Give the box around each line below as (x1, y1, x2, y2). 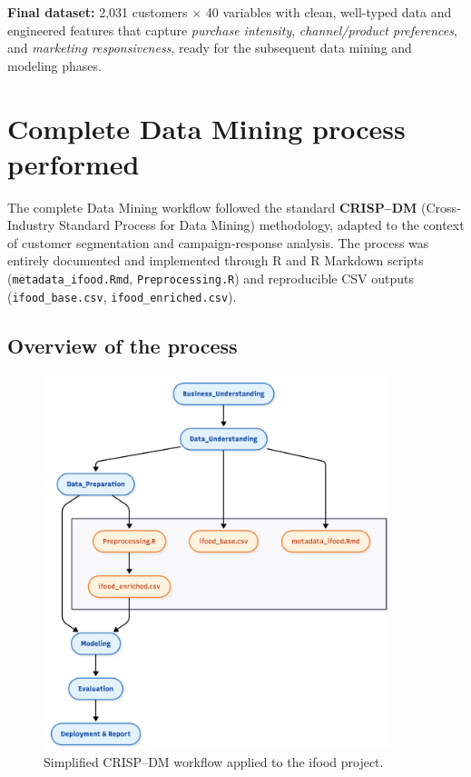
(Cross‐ (421, 197, 461, 216)
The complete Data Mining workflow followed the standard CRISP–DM (7, 197, 417, 216)
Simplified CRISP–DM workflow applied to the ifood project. (44, 752, 384, 771)
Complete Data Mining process (7, 109, 406, 146)
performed (7, 144, 140, 182)
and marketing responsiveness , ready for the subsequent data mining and (7, 38, 412, 57)
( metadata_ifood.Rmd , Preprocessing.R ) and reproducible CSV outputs (7, 269, 415, 288)
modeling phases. (7, 55, 102, 75)
